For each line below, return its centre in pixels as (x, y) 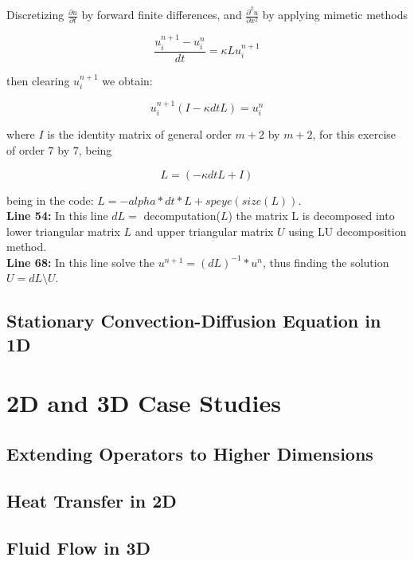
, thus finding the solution (326, 262)
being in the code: (50, 200)
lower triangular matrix (63, 231)
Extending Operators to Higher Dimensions (190, 453)
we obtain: (127, 80)
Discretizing (35, 15)
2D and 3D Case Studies (144, 403)
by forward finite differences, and (162, 15)
